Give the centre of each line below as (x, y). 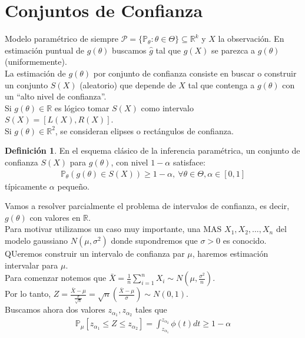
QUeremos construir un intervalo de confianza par (95, 254)
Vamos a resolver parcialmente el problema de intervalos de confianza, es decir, (147, 206)
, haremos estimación (230, 254)
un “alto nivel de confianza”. (56, 96)
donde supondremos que (154, 241)
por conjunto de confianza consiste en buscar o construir (195, 73)
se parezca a (233, 50)
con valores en (55, 217)
